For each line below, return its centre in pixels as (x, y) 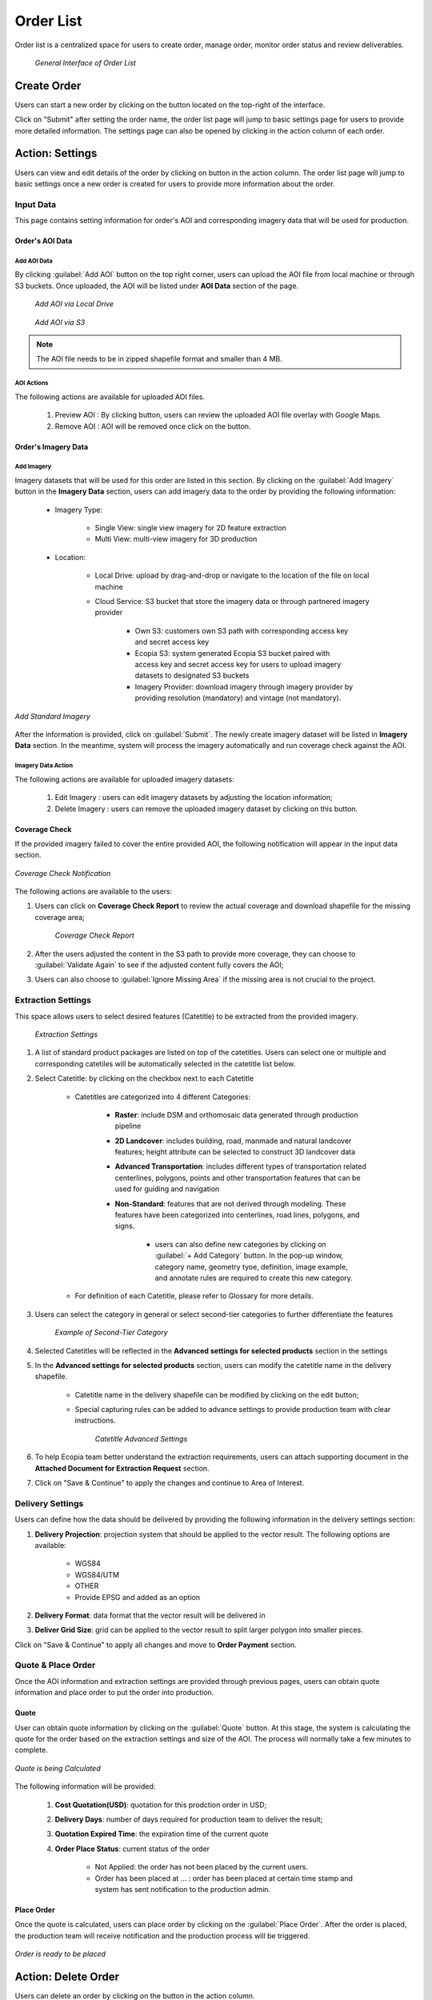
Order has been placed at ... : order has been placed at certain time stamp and (224, 1878)
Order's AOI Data (44, 241)
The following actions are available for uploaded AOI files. (110, 397)
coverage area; (60, 917)
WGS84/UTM (97, 1574)
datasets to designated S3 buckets (192, 675)
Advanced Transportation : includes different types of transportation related (241, 1166)
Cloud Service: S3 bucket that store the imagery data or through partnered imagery (232, 602)
